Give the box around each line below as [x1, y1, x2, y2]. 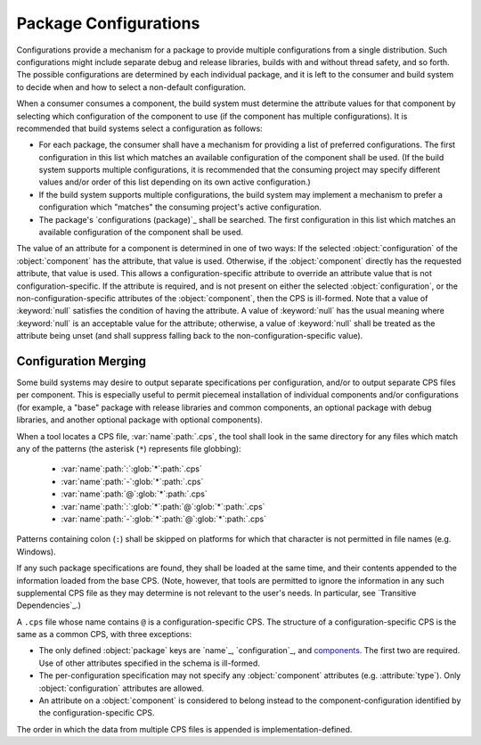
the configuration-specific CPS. [38, 708, 155, 718]
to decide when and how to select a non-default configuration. [16, 81, 247, 93]
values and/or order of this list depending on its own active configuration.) [38, 176, 311, 187]
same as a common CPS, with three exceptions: [16, 629, 192, 640]
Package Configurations [16, 13, 200, 33]
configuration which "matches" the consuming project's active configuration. [38, 201, 322, 213]
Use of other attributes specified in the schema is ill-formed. [38, 658, 260, 668]
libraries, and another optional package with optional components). [16, 414, 263, 425]
